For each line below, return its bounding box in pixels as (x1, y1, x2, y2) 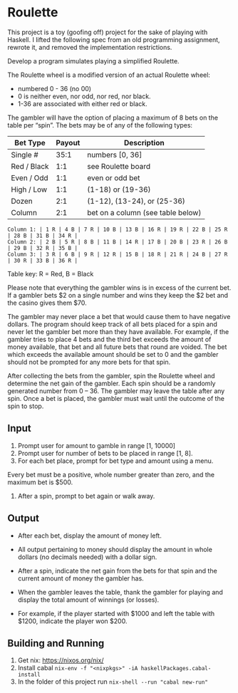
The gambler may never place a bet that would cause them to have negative (7, 312, 231, 321)
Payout (56, 137, 81, 147)
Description (123, 137, 165, 147)
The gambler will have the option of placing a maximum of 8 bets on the (7, 113, 219, 122)
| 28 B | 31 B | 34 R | (7, 232, 78, 239)
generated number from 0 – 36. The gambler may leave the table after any (7, 386, 225, 395)
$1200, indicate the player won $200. (17, 617, 128, 625)
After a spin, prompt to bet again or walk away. (17, 491, 155, 500)
